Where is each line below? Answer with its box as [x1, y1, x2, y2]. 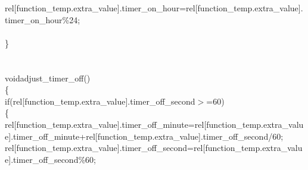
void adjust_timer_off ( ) [5, 71, 91, 84]
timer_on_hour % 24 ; [5, 13, 80, 26]
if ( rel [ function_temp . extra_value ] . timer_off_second [5, 95, 195, 107]
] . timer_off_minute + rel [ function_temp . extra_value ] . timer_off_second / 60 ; [8, 130, 284, 142]
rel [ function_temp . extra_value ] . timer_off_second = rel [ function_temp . [5, 141, 263, 154]
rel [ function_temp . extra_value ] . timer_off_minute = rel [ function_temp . [5, 118, 263, 130]
